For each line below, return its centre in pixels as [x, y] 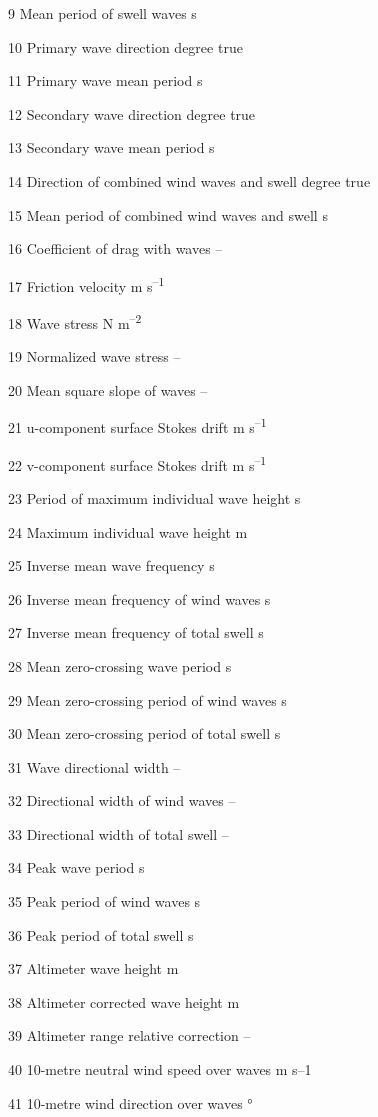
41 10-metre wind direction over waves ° [130, 1102]
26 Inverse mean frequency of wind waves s [139, 598]
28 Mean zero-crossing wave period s [120, 665]
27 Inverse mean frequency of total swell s [136, 632]
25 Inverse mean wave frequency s [111, 565]
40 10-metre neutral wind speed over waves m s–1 [160, 1069]
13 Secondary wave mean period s [111, 147]
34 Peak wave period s [76, 867]
